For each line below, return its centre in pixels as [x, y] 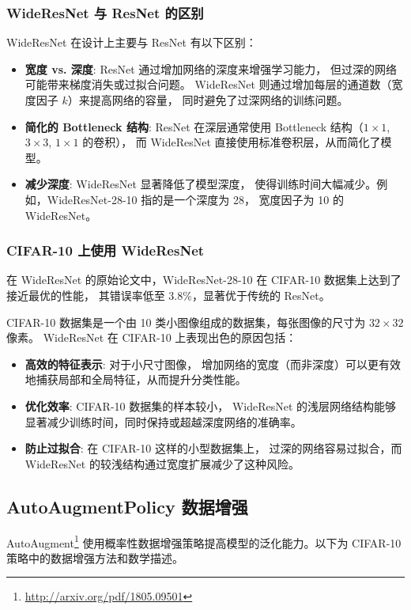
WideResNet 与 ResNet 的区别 [105, 12]
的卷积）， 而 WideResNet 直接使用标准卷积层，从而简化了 [232, 142]
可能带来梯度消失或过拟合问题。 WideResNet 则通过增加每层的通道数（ [208, 84]
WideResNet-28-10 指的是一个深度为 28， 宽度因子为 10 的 [195, 199]
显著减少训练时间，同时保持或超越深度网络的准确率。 [163, 421]
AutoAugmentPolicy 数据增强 [127, 506]
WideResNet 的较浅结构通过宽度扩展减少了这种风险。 [162, 463]
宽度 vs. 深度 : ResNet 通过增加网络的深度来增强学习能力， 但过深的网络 [211, 68]
